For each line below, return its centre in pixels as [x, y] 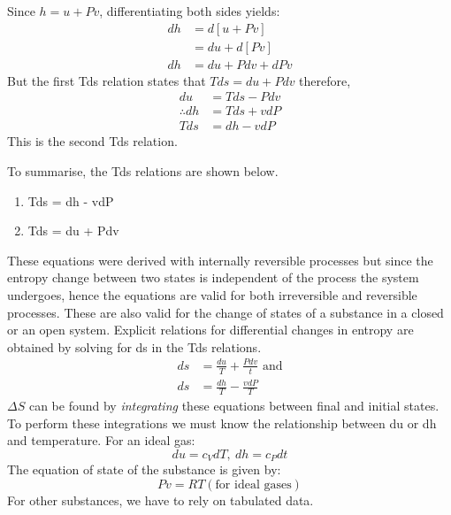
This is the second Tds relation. [92, 141]
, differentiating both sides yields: [190, 11]
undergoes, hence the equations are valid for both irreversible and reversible [212, 294]
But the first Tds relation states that [107, 80]
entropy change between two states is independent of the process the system [213, 277]
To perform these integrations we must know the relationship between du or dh [222, 423]
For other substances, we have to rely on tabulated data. [161, 500]
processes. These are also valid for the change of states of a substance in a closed [225, 312]
